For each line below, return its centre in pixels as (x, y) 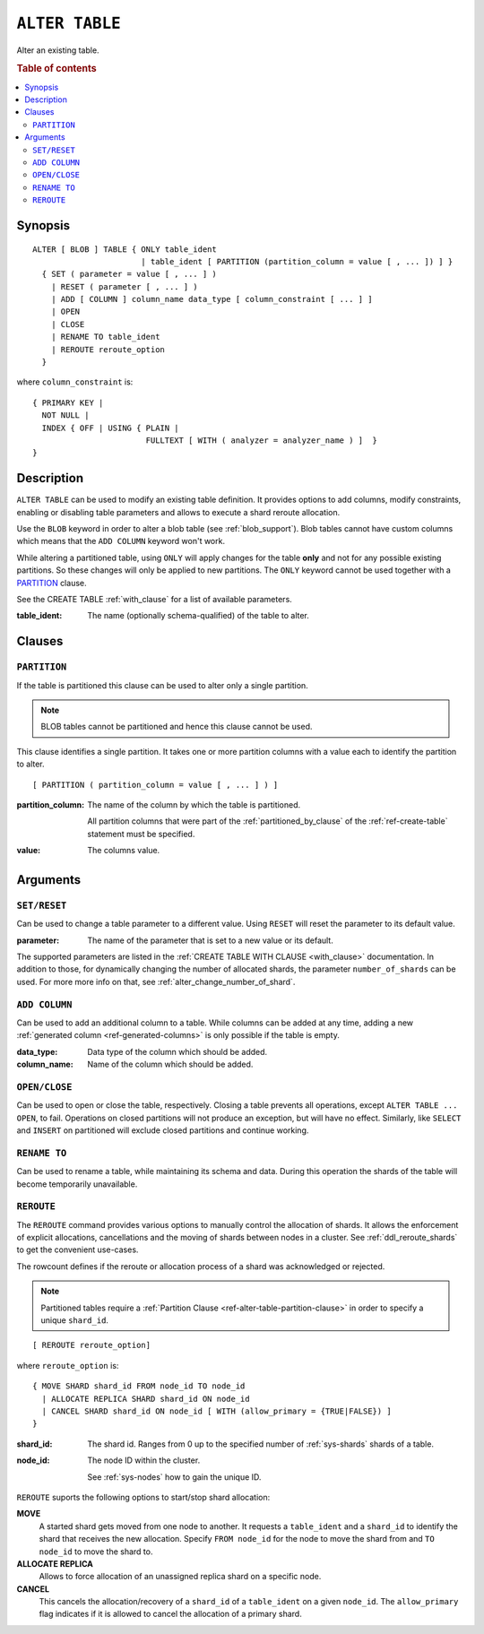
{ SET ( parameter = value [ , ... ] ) (129, 274)
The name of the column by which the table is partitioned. (194, 804)
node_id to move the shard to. (96, 1552)
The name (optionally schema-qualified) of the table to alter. (198, 616)
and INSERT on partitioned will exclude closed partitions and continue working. (163, 1130)
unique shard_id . (75, 1320)
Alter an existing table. (58, 50)
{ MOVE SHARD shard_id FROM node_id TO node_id (139, 1386)
